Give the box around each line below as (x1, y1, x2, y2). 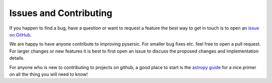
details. (9, 55, 25, 61)
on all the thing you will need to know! (9, 71, 88, 77)
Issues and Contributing (9, 7, 113, 18)
